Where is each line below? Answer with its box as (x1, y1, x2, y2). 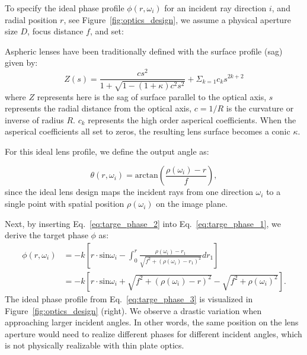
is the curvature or (226, 102, 294, 114)
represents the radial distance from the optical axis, (5, 102, 192, 114)
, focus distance (27, 25, 84, 37)
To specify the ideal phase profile (5, 2, 124, 14)
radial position (5, 13, 57, 25)
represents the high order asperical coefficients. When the (88, 113, 296, 126)
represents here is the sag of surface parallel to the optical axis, (37, 90, 267, 103)
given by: (5, 56, 38, 69)
